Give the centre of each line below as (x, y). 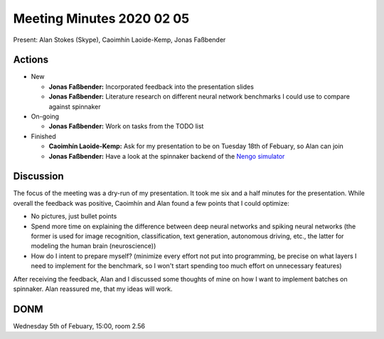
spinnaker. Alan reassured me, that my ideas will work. (93, 289)
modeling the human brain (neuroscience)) (94, 246)
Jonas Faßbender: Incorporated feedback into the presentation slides (151, 87)
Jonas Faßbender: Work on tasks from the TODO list (126, 126)
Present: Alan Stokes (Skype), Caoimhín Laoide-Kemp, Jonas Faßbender (119, 40)
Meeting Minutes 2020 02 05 (101, 18)
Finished (43, 136)
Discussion (38, 176)
